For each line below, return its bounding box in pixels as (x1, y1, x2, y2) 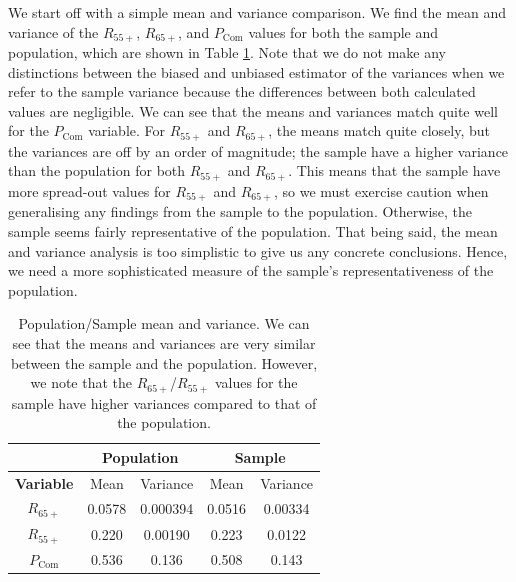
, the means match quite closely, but (268, 120, 490, 141)
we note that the (30, 372, 133, 393)
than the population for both (8, 160, 186, 181)
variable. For (88, 120, 166, 141)
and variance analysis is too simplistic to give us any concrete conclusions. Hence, (8, 240, 508, 261)
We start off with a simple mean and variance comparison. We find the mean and (8, 2, 507, 22)
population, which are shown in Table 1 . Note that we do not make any (8, 42, 447, 63)
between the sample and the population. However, (10, 352, 318, 373)
